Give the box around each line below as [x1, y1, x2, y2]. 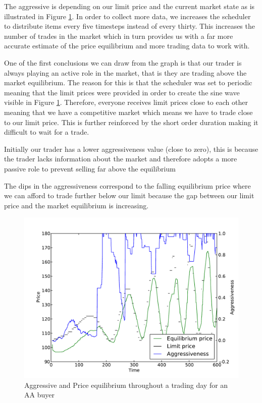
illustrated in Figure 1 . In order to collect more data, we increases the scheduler [4, 11, 251, 21]
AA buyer [24, 389, 55, 400]
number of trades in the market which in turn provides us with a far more [4, 30, 233, 41]
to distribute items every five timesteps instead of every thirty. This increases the [4, 21, 255, 31]
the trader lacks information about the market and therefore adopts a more [4, 153, 237, 164]
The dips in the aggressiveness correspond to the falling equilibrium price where [4, 180, 251, 191]
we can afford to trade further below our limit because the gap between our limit [4, 190, 254, 201]
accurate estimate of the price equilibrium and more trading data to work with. [4, 40, 250, 51]
